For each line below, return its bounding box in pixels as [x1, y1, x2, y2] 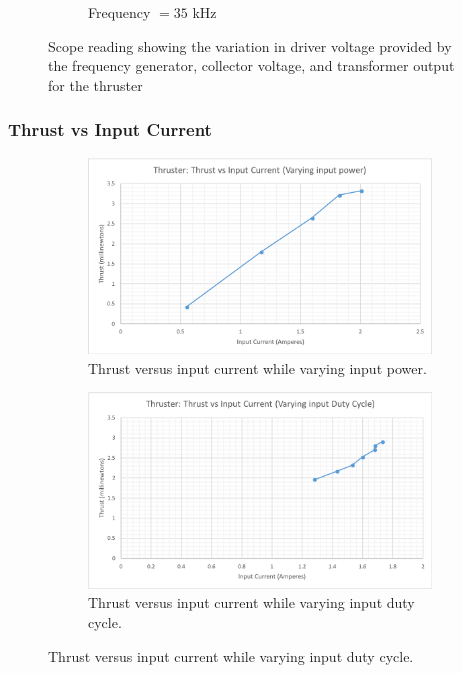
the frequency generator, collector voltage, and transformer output [48, 55, 455, 76]
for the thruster [48, 74, 143, 95]
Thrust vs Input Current [8, 117, 212, 142]
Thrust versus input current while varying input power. [88, 357, 427, 378]
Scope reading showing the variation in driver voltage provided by [48, 35, 452, 56]
